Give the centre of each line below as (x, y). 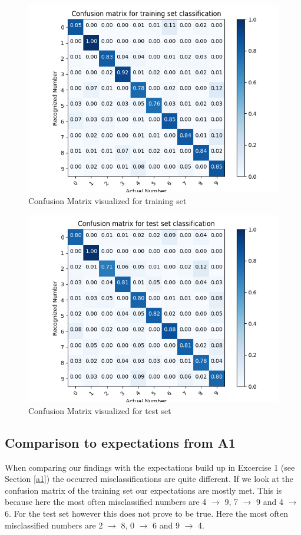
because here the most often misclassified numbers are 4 (106, 502)
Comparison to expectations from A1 (120, 442)
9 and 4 (270, 502)
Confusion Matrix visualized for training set (107, 200)
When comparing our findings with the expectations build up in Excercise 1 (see (150, 467)
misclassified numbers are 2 (54, 525)
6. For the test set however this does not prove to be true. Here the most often (146, 513)
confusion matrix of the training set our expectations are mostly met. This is (143, 490)
